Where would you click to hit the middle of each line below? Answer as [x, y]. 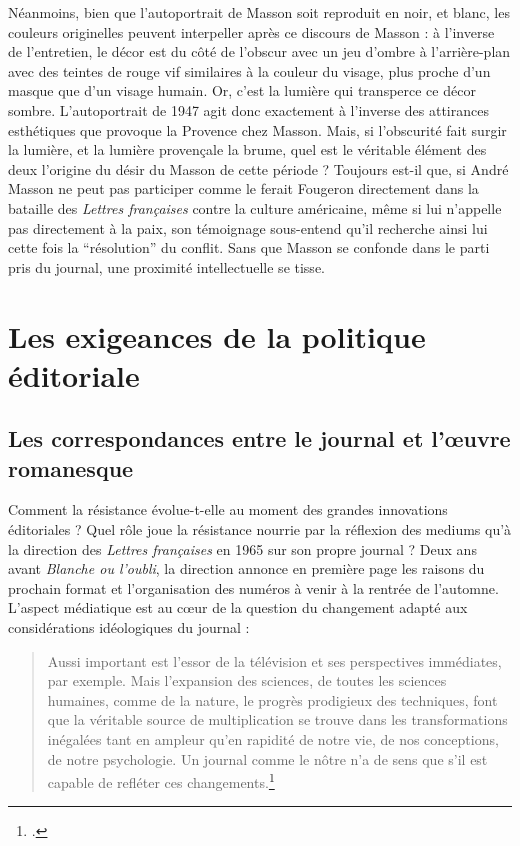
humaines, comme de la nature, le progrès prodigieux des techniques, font [272, 699]
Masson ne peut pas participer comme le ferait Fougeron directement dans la [243, 188]
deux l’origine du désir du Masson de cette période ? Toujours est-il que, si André [258, 168]
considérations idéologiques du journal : [129, 627]
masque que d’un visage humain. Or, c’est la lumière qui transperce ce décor [242, 90]
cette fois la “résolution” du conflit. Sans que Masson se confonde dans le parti [249, 247]
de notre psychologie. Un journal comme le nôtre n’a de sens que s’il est [267, 758]
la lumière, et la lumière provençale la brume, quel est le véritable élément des [247, 149]
